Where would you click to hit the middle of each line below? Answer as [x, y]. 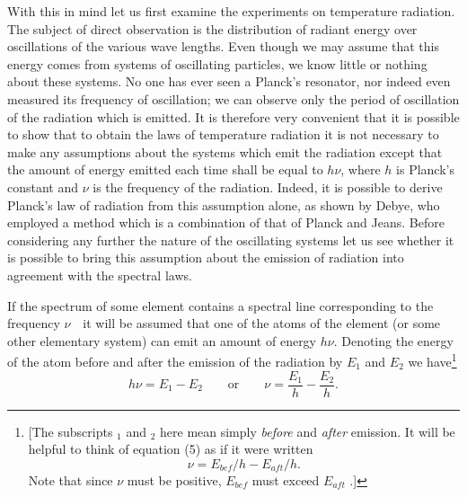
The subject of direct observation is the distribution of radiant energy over [212, 28]
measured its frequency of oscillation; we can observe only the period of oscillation [233, 98]
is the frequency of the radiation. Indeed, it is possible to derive [268, 186]
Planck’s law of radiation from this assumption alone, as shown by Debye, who [224, 204]
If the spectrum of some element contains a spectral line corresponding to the [220, 305]
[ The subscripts [70, 431]
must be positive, [174, 479]
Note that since [70, 479]
